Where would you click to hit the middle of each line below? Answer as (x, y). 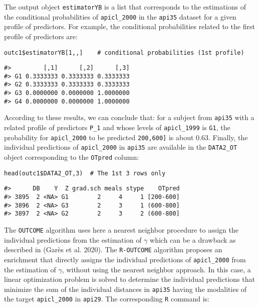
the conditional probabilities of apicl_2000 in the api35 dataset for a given (120, 16)
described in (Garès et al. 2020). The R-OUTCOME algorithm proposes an (113, 249)
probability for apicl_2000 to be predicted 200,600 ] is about (99, 137)
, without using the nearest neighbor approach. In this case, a (156, 269)
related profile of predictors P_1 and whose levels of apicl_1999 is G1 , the (117, 127)
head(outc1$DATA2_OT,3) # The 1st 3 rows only (85, 173)
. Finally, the (228, 137)
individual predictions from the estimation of (73, 239)
